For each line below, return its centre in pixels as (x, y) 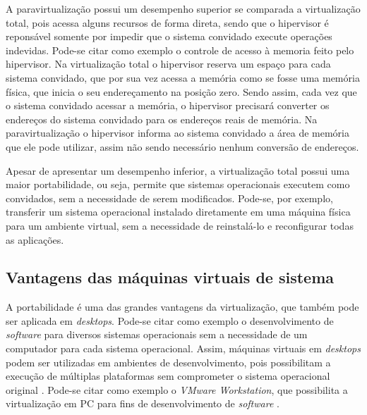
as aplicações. (35, 239)
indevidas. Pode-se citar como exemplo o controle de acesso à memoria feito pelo (180, 50)
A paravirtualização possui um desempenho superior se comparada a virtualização (183, 8)
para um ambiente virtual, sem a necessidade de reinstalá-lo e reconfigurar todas (180, 225)
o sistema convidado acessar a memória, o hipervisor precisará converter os (168, 105)
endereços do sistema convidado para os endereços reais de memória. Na (162, 119)
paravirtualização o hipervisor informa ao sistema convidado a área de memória (178, 133)
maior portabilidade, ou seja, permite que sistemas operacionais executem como (178, 184)
